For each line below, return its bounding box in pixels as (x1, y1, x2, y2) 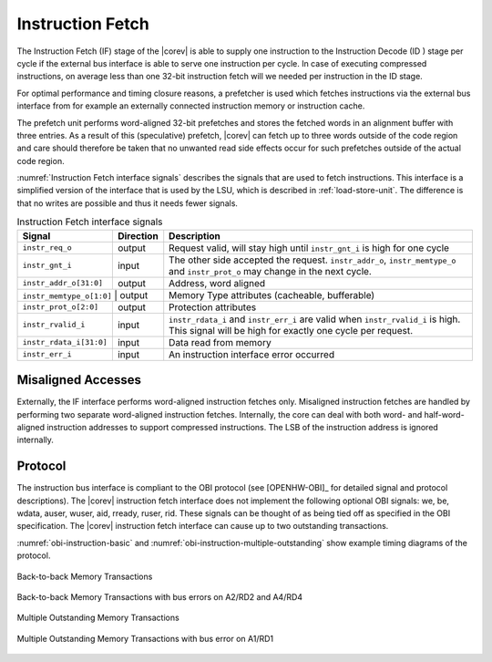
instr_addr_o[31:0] (22, 278, 104, 288)
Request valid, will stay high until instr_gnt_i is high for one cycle (169, 242, 450, 254)
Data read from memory (169, 336, 272, 348)
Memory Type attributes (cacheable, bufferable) (169, 288, 375, 301)
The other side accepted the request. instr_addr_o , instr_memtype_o (169, 253, 456, 266)
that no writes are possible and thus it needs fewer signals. (16, 197, 239, 209)
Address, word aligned (169, 276, 266, 289)
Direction (117, 229, 159, 242)
